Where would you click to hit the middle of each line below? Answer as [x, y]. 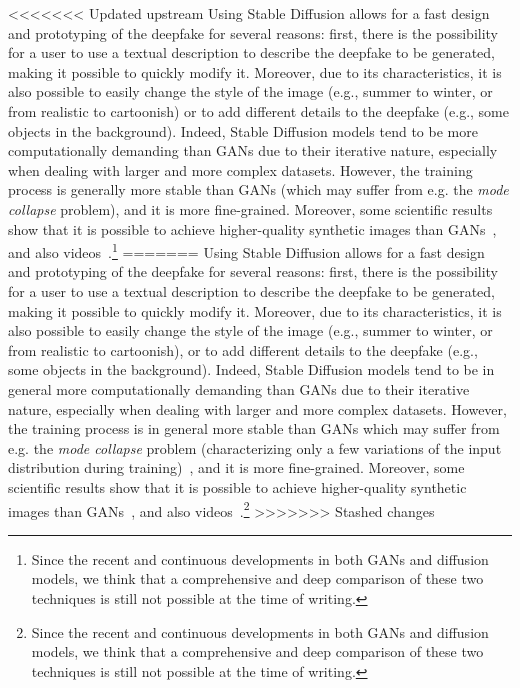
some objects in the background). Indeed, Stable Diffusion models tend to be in [251, 369]
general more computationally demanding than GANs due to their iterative [239, 388]
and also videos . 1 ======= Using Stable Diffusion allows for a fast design [246, 250]
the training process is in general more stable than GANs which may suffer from [254, 428]
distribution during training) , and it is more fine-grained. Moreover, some [236, 467]
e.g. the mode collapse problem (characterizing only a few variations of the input [255, 447]
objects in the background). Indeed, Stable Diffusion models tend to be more [243, 130]
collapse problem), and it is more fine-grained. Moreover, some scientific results [250, 208]
